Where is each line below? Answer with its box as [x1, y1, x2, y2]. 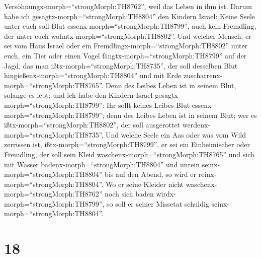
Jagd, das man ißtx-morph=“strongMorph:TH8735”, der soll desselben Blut [4, 60, 238, 71]
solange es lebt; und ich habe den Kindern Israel [4, 90, 153, 100]
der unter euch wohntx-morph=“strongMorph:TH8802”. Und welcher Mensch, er [4, 30, 251, 41]
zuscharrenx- [184, 70, 223, 81]
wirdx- [156, 188, 176, 199]
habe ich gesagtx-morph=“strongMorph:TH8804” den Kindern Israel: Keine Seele [4, 11, 255, 21]
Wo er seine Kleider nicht [106, 178, 184, 189]
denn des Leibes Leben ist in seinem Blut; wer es [107, 109, 257, 120]
